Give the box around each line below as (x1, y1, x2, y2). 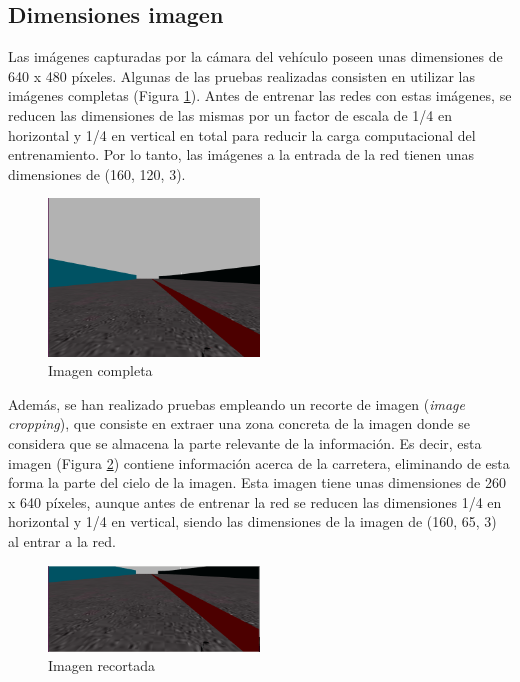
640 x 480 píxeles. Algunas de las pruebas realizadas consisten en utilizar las (8, 65, 475, 86)
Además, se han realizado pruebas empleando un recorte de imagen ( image (8, 393, 465, 414)
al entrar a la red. (8, 531, 116, 552)
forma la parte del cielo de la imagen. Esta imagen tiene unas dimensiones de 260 (8, 472, 506, 493)
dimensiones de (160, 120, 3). (8, 163, 186, 184)
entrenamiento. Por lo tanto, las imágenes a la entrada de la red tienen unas (8, 144, 475, 165)
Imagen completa (48, 360, 153, 381)
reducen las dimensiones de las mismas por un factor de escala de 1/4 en (8, 104, 452, 125)
